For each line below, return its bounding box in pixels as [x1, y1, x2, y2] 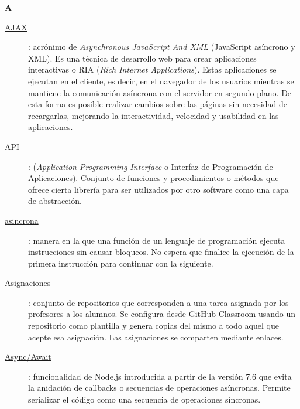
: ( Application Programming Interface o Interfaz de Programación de [28, 160, 273, 172]
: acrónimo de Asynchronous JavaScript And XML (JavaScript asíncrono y [28, 40, 295, 53]
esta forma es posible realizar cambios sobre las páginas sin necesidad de [28, 98, 287, 110]
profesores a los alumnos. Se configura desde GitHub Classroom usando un [28, 308, 296, 320]
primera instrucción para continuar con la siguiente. [28, 257, 213, 269]
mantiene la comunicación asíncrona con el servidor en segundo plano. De [28, 86, 292, 98]
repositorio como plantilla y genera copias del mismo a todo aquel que [28, 319, 279, 332]
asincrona [5, 214, 39, 226]
